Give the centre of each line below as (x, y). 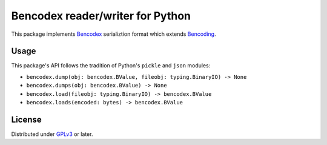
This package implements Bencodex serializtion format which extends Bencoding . (114, 34)
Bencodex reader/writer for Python (101, 16)
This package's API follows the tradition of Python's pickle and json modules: (111, 66)
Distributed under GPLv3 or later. (52, 134)
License (26, 119)
